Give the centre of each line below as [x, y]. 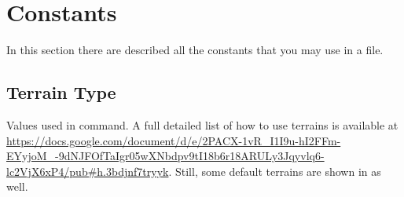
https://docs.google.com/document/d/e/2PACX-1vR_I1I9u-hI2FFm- [174, 140]
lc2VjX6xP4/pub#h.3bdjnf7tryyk [88, 171]
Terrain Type [61, 92]
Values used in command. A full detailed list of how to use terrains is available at [202, 124]
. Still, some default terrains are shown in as [275, 171]
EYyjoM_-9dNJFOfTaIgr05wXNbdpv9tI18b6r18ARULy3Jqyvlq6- [165, 156]
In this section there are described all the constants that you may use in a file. [195, 50]
